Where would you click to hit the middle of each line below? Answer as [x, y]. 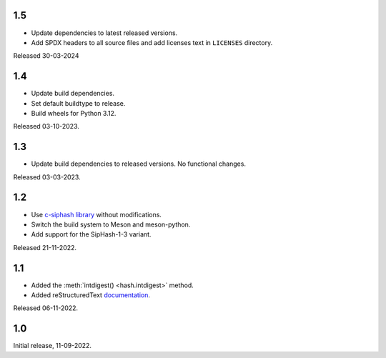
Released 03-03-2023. [47, 177]
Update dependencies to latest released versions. [104, 33]
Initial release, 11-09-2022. [53, 346]
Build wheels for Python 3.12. [74, 113]
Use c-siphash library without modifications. [96, 214]
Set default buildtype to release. [78, 103]
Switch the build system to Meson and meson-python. [111, 224]
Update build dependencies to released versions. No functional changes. [139, 164]
